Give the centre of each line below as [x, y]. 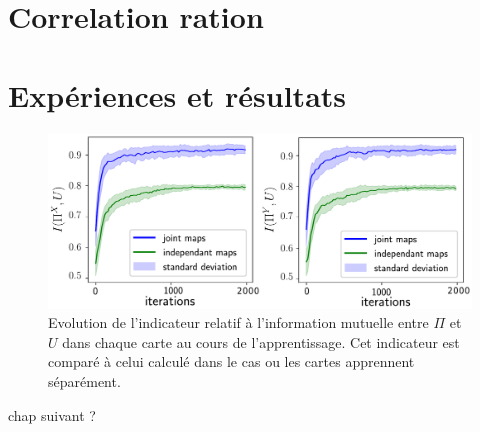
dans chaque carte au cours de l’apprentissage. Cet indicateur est [261, 341]
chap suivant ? [52, 414]
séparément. [84, 381]
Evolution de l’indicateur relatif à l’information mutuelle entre [238, 322]
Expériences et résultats [177, 94]
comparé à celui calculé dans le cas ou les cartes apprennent [231, 361]
